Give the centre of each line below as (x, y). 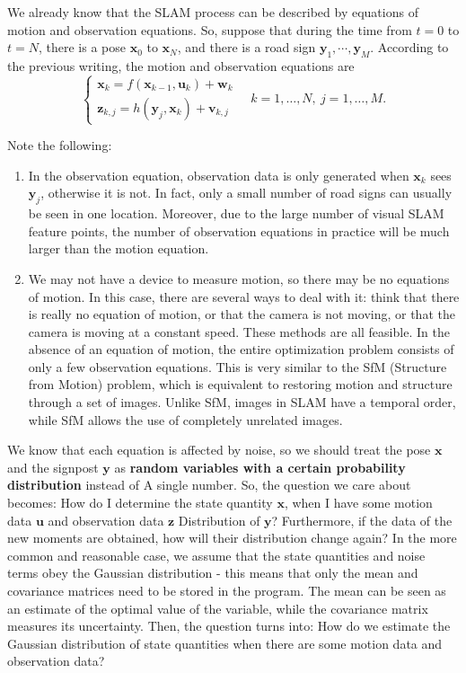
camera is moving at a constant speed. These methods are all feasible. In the (239, 331)
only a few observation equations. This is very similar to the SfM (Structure (237, 366)
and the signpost (53, 467)
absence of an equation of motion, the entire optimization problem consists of (241, 349)
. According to (409, 47)
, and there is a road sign (246, 47)
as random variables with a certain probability (260, 467)
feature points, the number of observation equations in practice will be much (239, 230)
